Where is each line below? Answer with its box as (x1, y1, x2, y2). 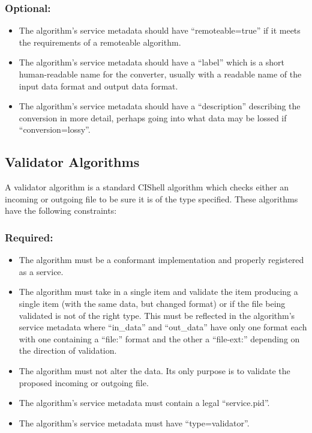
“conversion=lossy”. (19, 123, 91, 136)
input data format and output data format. (19, 79, 178, 92)
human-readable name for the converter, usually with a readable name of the (19, 68, 302, 80)
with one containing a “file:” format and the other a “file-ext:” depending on (19, 332, 300, 345)
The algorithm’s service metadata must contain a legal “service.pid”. (19, 396, 270, 409)
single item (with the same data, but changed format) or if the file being (19, 297, 286, 309)
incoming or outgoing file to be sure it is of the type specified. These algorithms (5, 192, 298, 205)
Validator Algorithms (5, 153, 140, 171)
